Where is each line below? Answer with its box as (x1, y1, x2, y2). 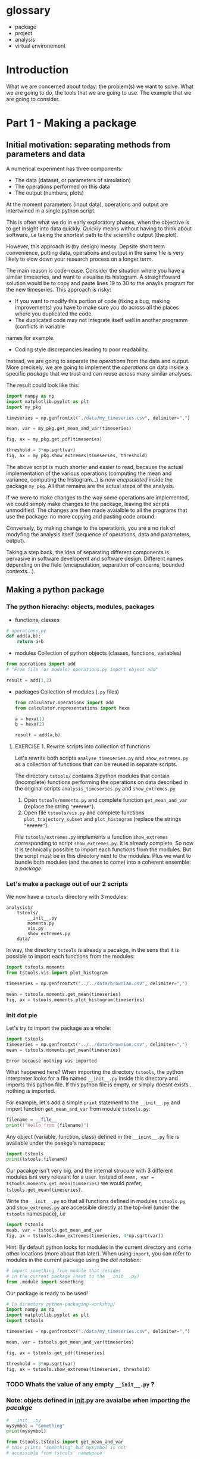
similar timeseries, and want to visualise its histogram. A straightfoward (6, 273, 180, 280)
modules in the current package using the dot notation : (6, 1256, 142, 1263)
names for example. (6, 334, 55, 341)
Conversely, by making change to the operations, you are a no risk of (6, 524, 176, 532)
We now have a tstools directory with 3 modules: (6, 893, 128, 901)
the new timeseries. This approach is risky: (6, 286, 111, 293)
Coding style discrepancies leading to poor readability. (14, 346, 149, 353)
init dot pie (6, 1011, 37, 1019)
